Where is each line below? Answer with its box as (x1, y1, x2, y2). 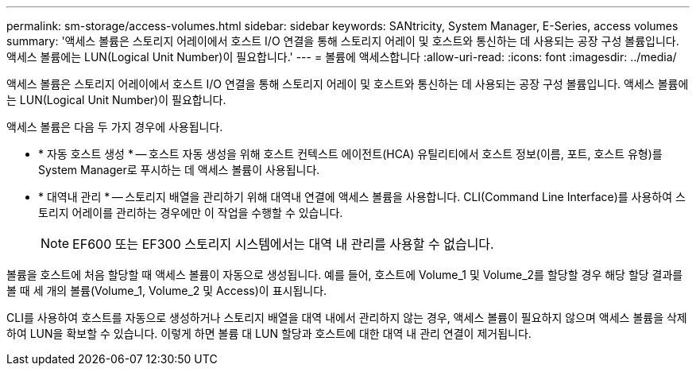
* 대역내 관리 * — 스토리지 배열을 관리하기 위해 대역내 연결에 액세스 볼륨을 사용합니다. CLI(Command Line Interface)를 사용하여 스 (38, 190, 686, 203)
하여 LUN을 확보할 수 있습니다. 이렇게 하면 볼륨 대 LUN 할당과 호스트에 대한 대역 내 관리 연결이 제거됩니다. (6, 327, 532, 340)
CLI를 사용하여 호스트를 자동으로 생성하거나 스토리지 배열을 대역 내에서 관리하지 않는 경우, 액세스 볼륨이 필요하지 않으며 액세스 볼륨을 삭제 (6, 311, 687, 324)
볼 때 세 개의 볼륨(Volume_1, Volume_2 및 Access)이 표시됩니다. (6, 284, 327, 297)
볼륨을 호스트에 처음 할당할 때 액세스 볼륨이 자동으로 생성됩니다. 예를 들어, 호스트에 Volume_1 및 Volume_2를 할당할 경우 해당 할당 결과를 (6, 268, 683, 281)
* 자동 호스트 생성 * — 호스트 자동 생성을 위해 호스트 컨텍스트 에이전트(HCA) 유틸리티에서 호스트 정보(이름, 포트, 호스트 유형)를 (38, 147, 663, 161)
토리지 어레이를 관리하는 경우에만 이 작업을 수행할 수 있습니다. (38, 206, 343, 219)
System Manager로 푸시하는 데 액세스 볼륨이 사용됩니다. (38, 163, 320, 176)
